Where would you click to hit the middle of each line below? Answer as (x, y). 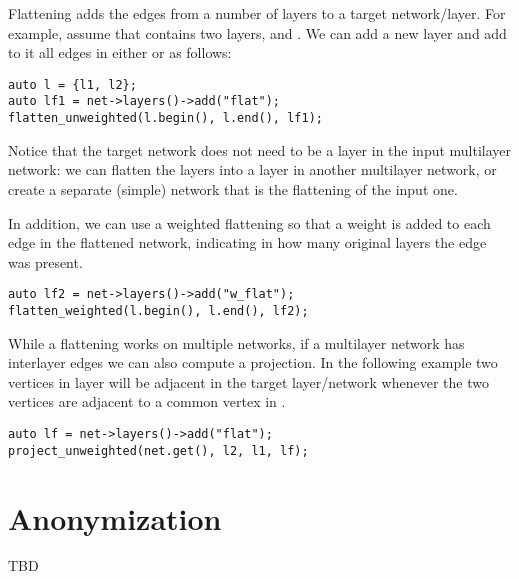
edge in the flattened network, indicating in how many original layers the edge (247, 242)
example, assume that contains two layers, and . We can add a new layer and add (257, 32)
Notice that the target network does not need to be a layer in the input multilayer (260, 149)
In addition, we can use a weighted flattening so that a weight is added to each (249, 222)
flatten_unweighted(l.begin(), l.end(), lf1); (165, 118)
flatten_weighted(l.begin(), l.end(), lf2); (158, 310)
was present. (45, 261)
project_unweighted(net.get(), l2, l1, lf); (158, 450)
